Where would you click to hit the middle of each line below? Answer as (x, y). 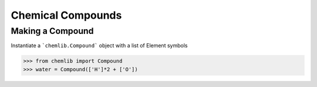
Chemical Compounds (66, 15)
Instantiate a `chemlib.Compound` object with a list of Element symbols (99, 46)
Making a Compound (52, 31)
